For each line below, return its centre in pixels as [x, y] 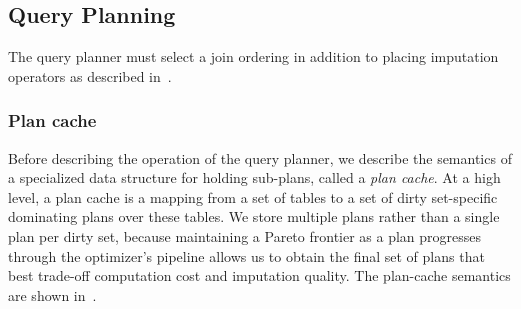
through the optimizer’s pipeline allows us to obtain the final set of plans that [246, 255]
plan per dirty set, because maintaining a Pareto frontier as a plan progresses [245, 235]
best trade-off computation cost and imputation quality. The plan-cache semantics [259, 275]
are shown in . [52, 294]
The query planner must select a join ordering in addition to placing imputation [253, 56]
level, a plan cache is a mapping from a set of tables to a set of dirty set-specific [253, 196]
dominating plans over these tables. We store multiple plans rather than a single [254, 216]
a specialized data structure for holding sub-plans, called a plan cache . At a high [254, 177]
